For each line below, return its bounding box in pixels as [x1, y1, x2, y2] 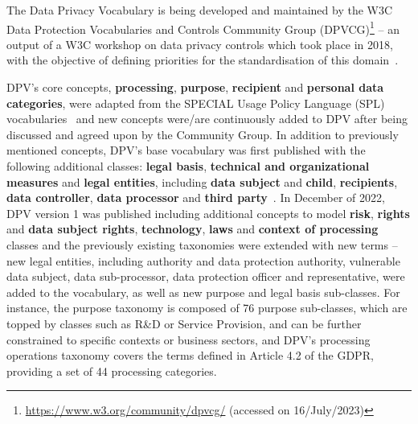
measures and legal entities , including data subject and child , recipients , [6, 173, 398, 190]
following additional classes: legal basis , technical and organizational [6, 158, 370, 174]
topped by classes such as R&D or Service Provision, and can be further [6, 315, 362, 331]
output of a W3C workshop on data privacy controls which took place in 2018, [6, 35, 393, 52]
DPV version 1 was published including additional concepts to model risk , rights [6, 204, 410, 221]
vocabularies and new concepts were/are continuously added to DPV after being [6, 110, 408, 127]
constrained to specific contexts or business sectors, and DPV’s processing [6, 331, 371, 348]
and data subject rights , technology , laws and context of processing [6, 220, 379, 237]
